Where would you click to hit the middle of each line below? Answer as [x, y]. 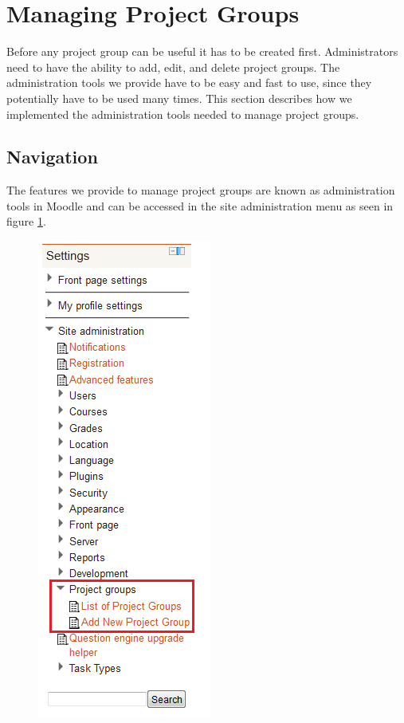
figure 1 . [26, 221]
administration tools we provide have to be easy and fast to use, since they [189, 83]
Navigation [52, 157]
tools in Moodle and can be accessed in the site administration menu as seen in [200, 205]
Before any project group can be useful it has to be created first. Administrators [202, 51]
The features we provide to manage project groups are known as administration [201, 190]
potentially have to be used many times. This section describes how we [179, 98]
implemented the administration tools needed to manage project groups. [183, 114]
